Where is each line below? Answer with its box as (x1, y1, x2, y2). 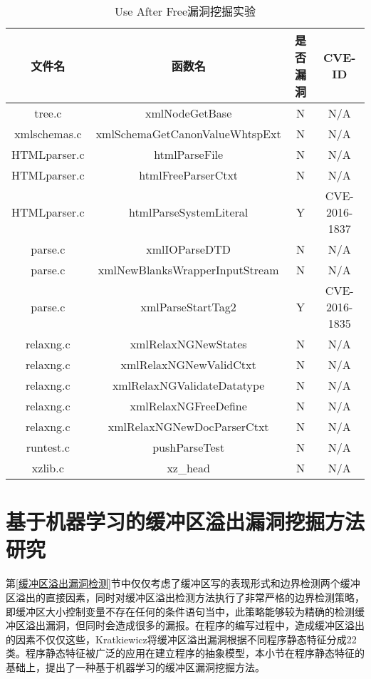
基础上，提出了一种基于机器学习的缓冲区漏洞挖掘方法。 (6, 659, 265, 674)
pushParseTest (152, 439, 225, 455)
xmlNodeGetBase (145, 105, 232, 121)
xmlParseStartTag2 (140, 299, 236, 315)
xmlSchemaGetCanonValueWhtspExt (95, 125, 281, 142)
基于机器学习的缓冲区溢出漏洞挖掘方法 (6, 507, 365, 536)
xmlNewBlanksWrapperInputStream (98, 261, 279, 278)
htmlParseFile (154, 146, 224, 162)
